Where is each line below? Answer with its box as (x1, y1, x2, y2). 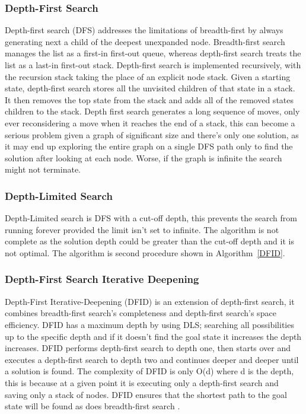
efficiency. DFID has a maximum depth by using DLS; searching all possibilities (5, 318, 294, 330)
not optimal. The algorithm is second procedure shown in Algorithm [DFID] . (5, 246, 285, 259)
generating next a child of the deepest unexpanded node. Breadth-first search (5, 35, 285, 47)
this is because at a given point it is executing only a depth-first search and (5, 376, 279, 388)
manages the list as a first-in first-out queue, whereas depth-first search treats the (5, 47, 301, 59)
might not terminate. (5, 163, 81, 176)
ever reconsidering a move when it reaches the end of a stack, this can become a (5, 116, 295, 129)
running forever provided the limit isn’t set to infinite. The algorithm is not (5, 223, 279, 235)
